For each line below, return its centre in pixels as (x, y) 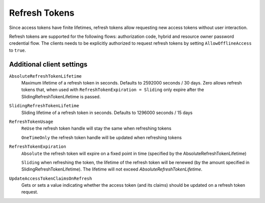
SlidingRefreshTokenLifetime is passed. (61, 96)
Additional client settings (48, 64)
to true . (18, 50)
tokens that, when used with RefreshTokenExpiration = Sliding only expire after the (113, 90)
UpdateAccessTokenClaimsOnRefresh (51, 178)
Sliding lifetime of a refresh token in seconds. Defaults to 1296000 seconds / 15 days (107, 113)
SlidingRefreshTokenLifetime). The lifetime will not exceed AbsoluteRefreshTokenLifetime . (112, 169)
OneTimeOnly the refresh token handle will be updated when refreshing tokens (102, 137)
